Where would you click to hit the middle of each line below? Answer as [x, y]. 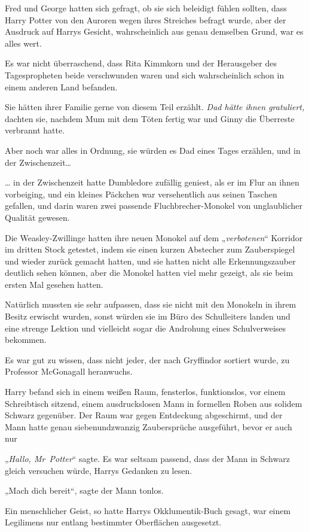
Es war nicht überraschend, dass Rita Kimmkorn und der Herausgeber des [141, 63]
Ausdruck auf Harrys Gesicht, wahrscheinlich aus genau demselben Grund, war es [154, 31]
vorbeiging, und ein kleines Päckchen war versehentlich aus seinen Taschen [141, 194]
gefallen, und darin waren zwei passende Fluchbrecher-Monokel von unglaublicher [154, 206]
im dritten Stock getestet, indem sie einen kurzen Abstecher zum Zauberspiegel [150, 249]
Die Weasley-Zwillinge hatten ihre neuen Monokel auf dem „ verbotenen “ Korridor [154, 237]
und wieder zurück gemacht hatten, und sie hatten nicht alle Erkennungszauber [150, 261]
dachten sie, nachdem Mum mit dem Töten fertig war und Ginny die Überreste [150, 118]
